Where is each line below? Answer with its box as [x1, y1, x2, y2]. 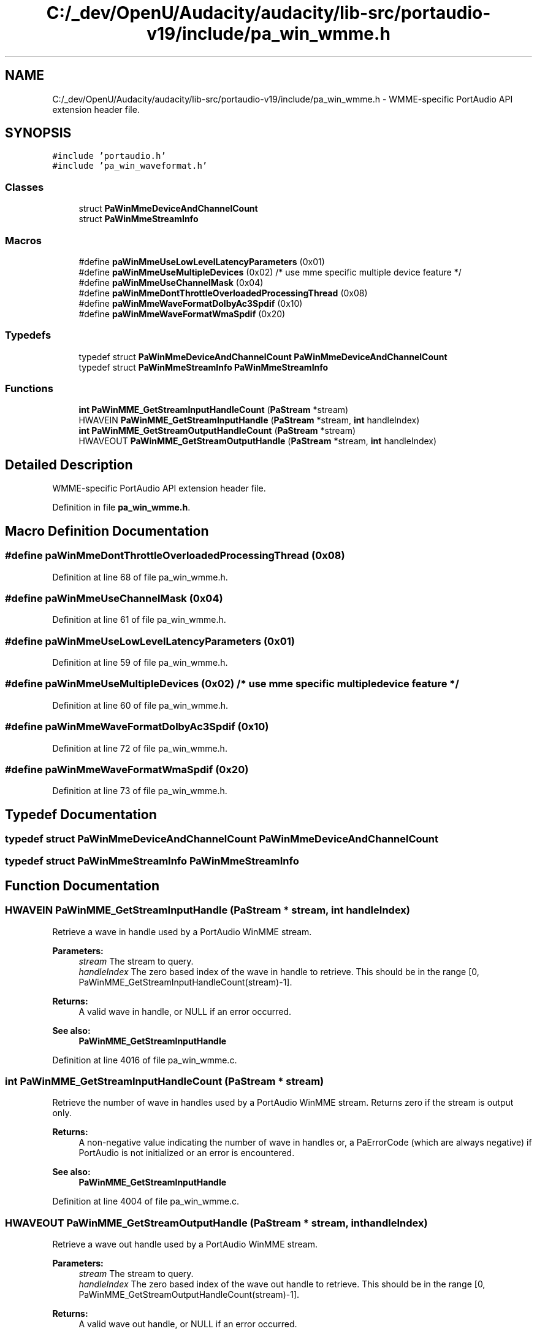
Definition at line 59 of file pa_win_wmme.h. [52, 657, 228, 668]
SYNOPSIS [5, 125, 72, 141]
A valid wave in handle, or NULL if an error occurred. [78, 1006, 292, 1017]
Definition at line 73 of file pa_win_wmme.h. [52, 785, 227, 796]
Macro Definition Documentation [5, 523, 209, 539]
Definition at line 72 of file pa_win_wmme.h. [52, 742, 227, 754]
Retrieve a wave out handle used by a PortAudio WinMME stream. [52, 1239, 318, 1250]
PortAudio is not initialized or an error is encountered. [78, 1147, 295, 1159]
